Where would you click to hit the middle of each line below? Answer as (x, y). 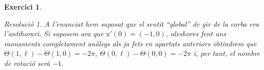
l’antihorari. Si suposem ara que (54, 33)
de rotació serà (27, 63)
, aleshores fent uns (196, 33)
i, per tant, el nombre (227, 53)
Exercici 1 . (23, 7)
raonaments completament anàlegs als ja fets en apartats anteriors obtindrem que (130, 43)
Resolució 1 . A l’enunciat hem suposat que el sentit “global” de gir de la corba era (131, 23)
